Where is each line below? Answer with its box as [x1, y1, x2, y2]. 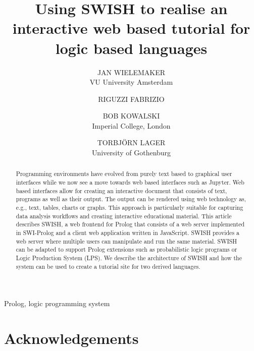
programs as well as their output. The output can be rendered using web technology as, [16, 195, 246, 203]
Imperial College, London [92, 120, 171, 131]
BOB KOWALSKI [103, 110, 160, 121]
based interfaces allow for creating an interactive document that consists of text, [16, 186, 227, 195]
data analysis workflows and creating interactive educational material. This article [16, 211, 232, 220]
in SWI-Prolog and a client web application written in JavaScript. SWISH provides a [16, 228, 239, 237]
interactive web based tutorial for [12, 18, 250, 38]
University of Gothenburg [91, 147, 171, 158]
